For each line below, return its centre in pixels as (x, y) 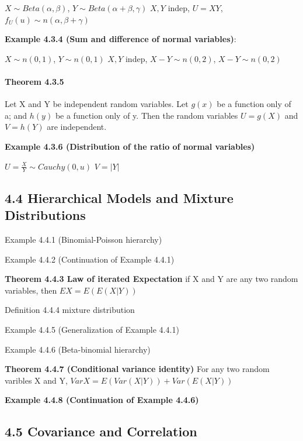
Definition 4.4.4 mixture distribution (70, 310)
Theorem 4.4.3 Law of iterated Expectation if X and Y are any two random (151, 279)
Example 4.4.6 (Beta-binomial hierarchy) (78, 349)
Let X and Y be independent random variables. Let (97, 104)
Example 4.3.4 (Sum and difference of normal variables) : (121, 39)
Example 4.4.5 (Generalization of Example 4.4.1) (92, 329)
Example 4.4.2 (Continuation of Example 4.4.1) (90, 259)
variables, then (31, 290)
